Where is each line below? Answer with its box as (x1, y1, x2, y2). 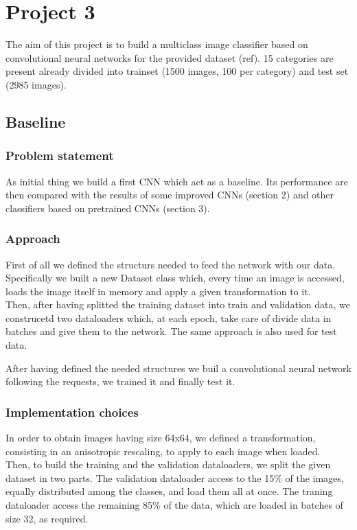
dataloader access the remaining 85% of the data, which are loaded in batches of (5, 498, 343, 512)
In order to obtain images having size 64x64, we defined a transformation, (5, 430, 316, 445)
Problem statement (5, 147, 114, 164)
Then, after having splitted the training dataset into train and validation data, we (5, 297, 350, 312)
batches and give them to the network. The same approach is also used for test (5, 324, 337, 338)
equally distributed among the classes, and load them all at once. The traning (5, 484, 333, 498)
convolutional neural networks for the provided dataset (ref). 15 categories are (5, 50, 334, 65)
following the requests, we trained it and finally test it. (5, 374, 235, 389)
